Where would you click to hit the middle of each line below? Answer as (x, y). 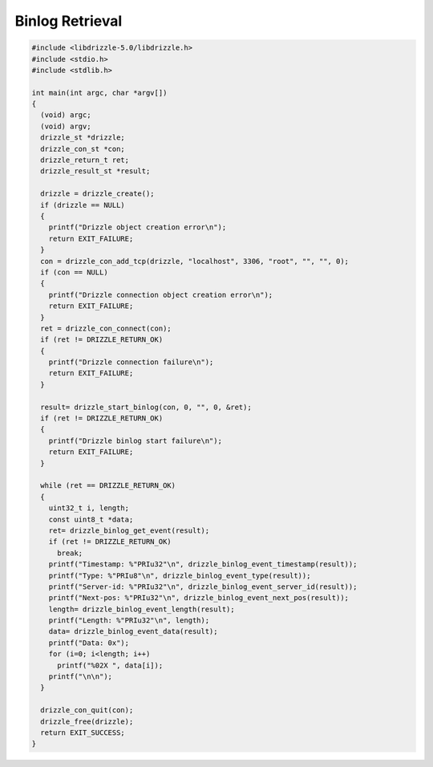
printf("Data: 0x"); (89, 643)
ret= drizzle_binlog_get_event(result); (129, 530)
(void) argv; (66, 126)
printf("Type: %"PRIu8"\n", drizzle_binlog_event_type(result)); (180, 575)
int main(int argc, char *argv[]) (99, 93)
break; (70, 553)
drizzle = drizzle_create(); (98, 194)
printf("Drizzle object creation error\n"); (138, 227)
